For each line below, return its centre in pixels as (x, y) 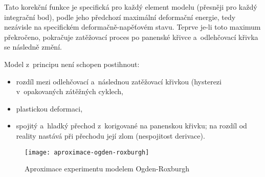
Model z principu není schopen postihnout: (72, 64)
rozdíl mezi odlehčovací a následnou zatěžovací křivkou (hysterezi (119, 81)
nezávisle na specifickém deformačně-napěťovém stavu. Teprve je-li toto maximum (132, 27)
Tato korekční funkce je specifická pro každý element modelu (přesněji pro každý (131, 7)
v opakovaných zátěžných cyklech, (70, 91)
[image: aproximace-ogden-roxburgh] (87, 152)
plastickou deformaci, (49, 108)
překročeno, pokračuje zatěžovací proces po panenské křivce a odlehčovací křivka (131, 37)
